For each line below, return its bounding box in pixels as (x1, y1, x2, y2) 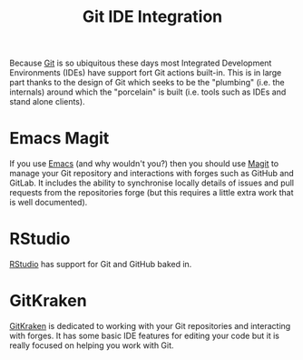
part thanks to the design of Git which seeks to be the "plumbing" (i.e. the (9, 77, 285, 88)
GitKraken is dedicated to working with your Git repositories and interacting (9, 321, 291, 331)
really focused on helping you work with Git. (9, 340, 174, 351)
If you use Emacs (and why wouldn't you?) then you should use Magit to (9, 158, 279, 169)
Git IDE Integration (82, 6, 223, 27)
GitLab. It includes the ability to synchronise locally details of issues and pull (9, 177, 295, 188)
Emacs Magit (9, 128, 110, 149)
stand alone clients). (9, 96, 85, 107)
